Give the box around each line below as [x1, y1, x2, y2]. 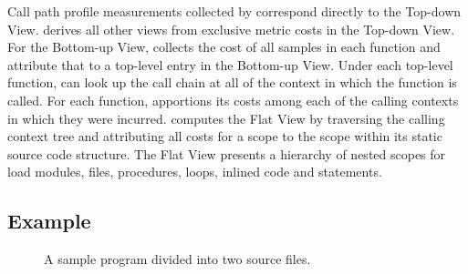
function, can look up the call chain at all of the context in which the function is [7, 73, 457, 92]
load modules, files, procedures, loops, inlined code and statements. [7, 162, 382, 181]
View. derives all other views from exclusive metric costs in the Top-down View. [7, 19, 455, 38]
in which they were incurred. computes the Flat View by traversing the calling [7, 108, 445, 127]
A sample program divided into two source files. [44, 249, 311, 269]
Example [7, 207, 91, 235]
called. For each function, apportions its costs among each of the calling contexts [7, 90, 459, 109]
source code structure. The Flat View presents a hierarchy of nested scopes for [7, 144, 446, 163]
